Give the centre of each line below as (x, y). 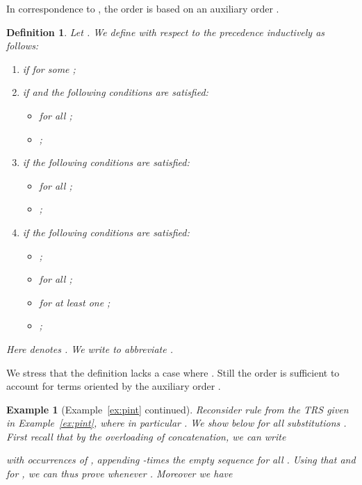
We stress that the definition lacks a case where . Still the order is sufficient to (173, 372)
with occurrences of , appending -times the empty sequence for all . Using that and (181, 460)
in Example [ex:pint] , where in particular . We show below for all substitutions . (176, 423)
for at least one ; (75, 302)
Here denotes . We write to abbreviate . (90, 348)
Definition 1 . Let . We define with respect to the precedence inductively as (166, 32)
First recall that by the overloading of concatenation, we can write (146, 436)
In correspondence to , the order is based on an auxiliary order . (143, 8)
